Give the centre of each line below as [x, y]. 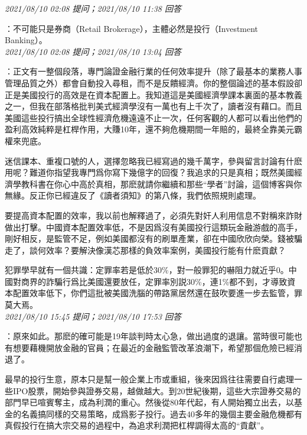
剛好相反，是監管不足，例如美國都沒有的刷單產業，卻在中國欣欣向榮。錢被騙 [153, 238]
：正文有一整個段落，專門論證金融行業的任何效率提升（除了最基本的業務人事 [153, 71]
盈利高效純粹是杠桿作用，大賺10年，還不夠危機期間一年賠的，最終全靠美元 [149, 129]
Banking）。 [26, 40]
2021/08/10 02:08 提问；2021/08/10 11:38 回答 [93, 8]
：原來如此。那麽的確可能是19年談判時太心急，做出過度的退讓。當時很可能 [149, 336]
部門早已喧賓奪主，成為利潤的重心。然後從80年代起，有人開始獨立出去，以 [149, 402]
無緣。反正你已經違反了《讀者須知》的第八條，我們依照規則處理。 [133, 195]
